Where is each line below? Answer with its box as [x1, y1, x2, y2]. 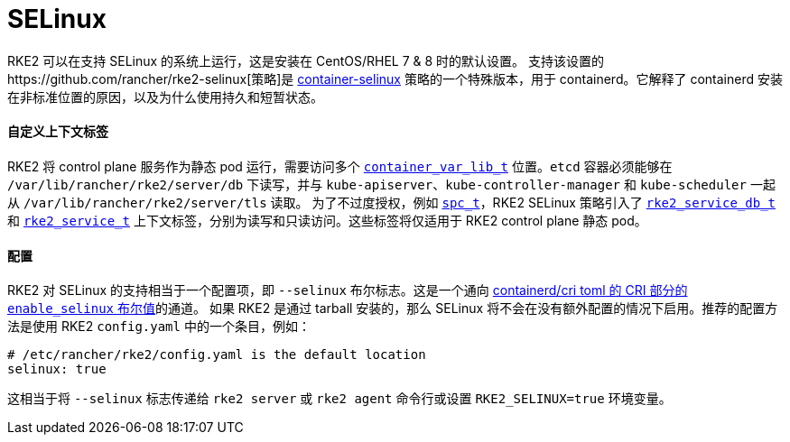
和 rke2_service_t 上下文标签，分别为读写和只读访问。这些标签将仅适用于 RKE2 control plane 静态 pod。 [7, 212, 647, 228]
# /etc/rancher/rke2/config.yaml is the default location [7, 347, 426, 363]
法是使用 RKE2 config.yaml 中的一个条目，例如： [7, 318, 311, 335]
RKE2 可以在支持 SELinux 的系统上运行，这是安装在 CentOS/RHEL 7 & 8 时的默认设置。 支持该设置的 [7, 52, 605, 69]
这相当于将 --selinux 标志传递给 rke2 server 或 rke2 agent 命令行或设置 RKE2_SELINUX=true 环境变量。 [7, 391, 672, 407]
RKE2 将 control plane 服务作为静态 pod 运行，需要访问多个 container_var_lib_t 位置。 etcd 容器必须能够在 [7, 158, 673, 174]
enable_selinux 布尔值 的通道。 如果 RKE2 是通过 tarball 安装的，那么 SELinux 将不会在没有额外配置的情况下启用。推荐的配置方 [7, 300, 778, 317]
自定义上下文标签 [7, 124, 108, 140]
